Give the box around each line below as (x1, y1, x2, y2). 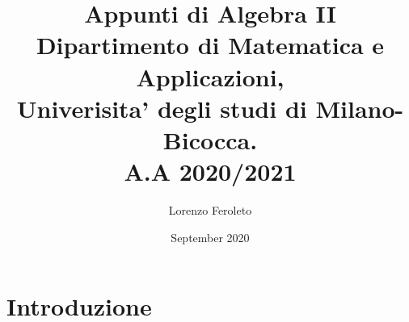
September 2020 (171, 228, 250, 245)
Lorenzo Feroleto (168, 202, 252, 219)
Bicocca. (162, 123, 258, 156)
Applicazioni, (136, 60, 285, 93)
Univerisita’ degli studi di (16, 91, 307, 124)
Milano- (315, 91, 404, 124)
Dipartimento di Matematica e (36, 28, 385, 61)
